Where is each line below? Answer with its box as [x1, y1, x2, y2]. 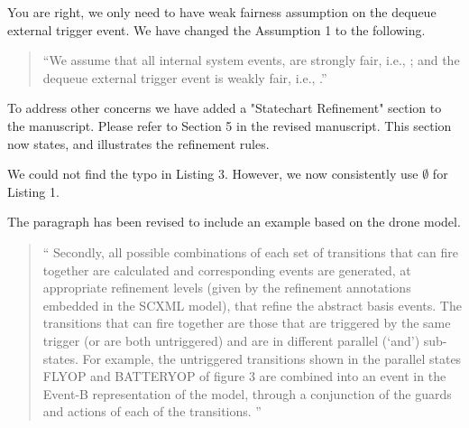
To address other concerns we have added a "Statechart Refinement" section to [7, 98, 442, 117]
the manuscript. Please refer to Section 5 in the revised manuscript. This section [7, 116, 452, 135]
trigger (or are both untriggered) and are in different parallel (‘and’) [42, 330, 420, 349]
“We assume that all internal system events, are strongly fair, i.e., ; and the [42, 51, 460, 70]
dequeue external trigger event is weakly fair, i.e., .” [42, 68, 327, 87]
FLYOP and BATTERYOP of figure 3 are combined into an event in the [42, 367, 446, 386]
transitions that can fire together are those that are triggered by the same [42, 313, 451, 332]
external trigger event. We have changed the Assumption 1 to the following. [7, 20, 426, 39]
